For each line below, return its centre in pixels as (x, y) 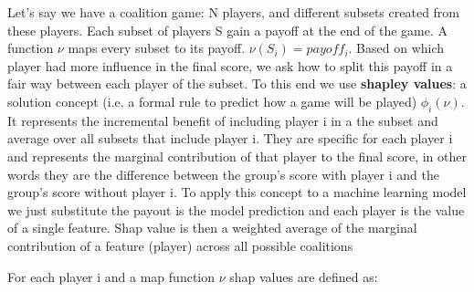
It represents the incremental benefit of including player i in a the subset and (223, 120)
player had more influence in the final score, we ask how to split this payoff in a (230, 65)
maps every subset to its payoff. (157, 48)
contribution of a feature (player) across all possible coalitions (180, 245)
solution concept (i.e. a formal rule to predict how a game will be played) (212, 101)
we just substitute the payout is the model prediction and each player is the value (236, 209)
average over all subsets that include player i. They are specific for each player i (230, 138)
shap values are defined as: (304, 276)
